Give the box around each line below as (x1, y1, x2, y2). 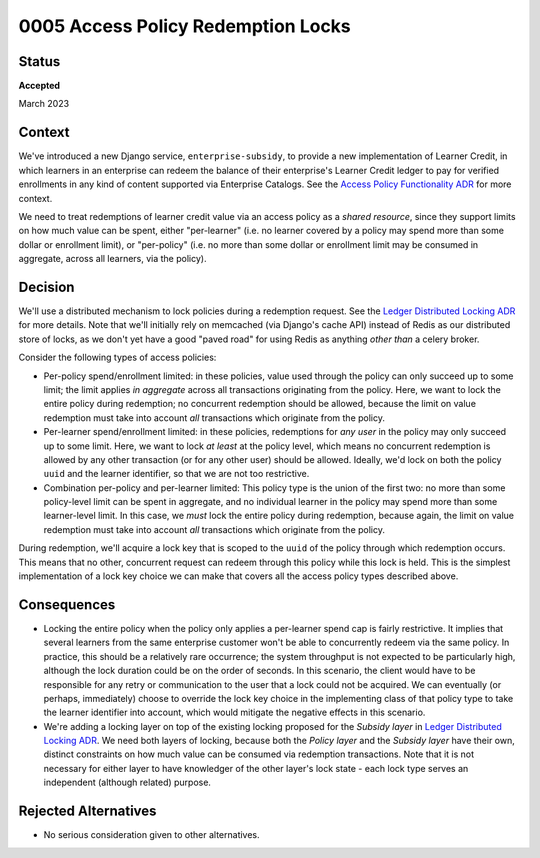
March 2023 (18, 98, 70, 110)
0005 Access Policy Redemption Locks (18, 15, 352, 37)
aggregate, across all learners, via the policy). (18, 253, 207, 265)
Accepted (18, 80, 60, 92)
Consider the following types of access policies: (18, 351, 217, 364)
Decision (18, 278, 75, 295)
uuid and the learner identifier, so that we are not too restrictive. (43, 468, 310, 480)
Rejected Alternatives (18, 803, 157, 820)
